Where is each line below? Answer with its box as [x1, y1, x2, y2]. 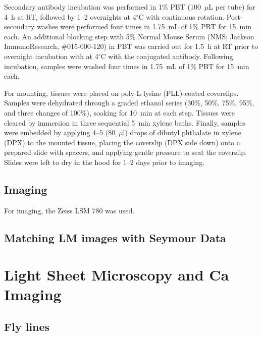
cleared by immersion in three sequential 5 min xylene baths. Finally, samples [4, 117, 245, 128]
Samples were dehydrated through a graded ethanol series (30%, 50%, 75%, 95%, [4, 97, 254, 108]
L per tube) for [208, 2, 255, 12]
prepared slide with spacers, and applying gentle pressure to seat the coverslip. [4, 147, 247, 157]
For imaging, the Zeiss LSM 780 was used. [4, 205, 135, 215]
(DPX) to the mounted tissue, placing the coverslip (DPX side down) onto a [4, 137, 240, 147]
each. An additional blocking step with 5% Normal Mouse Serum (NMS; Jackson [4, 31, 254, 41]
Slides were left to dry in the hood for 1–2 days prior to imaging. [4, 156, 205, 167]
